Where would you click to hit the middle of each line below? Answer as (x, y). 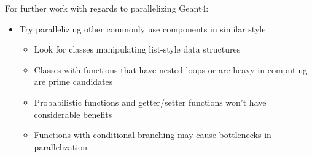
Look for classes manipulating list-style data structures (137, 49)
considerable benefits (73, 114)
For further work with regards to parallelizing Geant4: (107, 8)
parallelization (60, 146)
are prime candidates (73, 82)
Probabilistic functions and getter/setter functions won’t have (150, 102)
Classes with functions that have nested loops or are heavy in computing (171, 69)
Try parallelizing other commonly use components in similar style (142, 28)
